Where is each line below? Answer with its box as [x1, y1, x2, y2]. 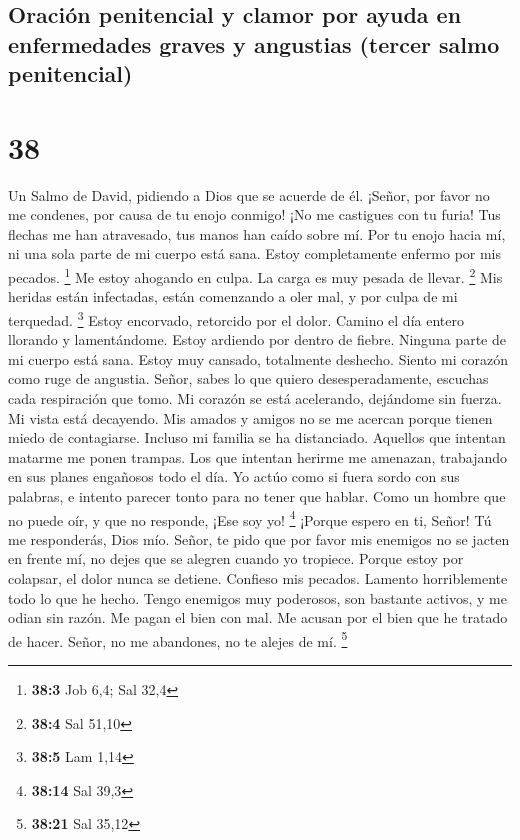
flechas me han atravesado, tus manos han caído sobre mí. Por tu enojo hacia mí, [8, 223, 506, 244]
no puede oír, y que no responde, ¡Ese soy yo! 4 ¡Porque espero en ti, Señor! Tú [8, 506, 492, 530]
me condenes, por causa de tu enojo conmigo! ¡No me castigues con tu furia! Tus [8, 204, 501, 225]
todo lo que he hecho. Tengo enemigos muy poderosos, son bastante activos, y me [8, 587, 507, 608]
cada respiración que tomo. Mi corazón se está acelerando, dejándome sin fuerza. [8, 387, 502, 408]
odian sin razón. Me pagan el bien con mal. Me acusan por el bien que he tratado [8, 607, 508, 628]
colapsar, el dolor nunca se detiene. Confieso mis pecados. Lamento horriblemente [8, 567, 508, 588]
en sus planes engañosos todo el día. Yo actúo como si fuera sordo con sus [8, 466, 460, 487]
